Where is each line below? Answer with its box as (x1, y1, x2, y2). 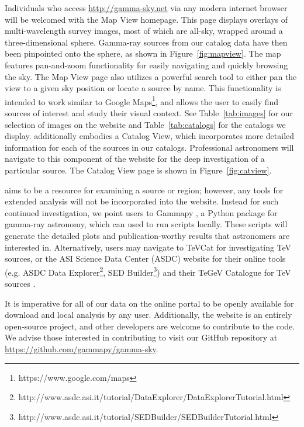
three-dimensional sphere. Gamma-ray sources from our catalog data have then (5, 36, 288, 48)
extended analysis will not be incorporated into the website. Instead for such (5, 195, 279, 207)
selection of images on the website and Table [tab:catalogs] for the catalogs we (5, 118, 286, 130)
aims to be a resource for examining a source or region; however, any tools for (5, 183, 284, 196)
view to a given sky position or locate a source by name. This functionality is (5, 82, 281, 94)
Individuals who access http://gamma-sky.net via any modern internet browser (5, 2, 288, 13)
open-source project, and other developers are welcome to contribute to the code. (5, 320, 295, 332)
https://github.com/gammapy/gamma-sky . (5, 342, 158, 355)
